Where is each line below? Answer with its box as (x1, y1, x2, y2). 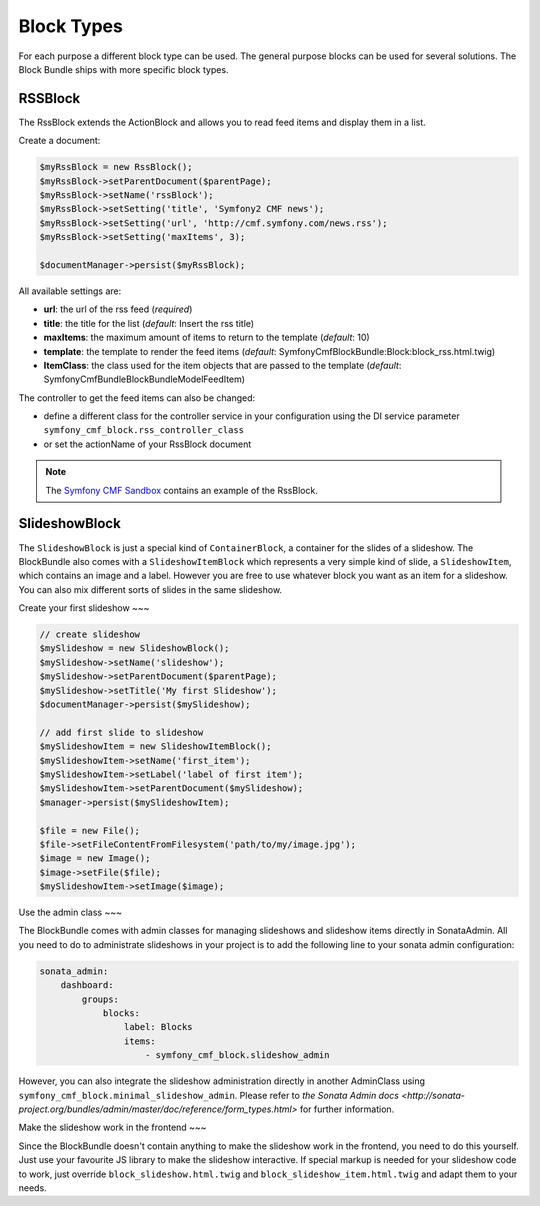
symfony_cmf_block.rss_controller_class (43, 425, 245, 436)
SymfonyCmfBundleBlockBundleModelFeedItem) (43, 373, 245, 385)
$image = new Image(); (39, 853, 151, 864)
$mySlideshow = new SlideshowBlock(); (39, 643, 230, 654)
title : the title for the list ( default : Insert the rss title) (43, 317, 255, 329)
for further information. (299, 1103, 395, 1115)
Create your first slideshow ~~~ (18, 602, 150, 614)
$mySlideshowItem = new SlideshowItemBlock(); (39, 741, 272, 752)
